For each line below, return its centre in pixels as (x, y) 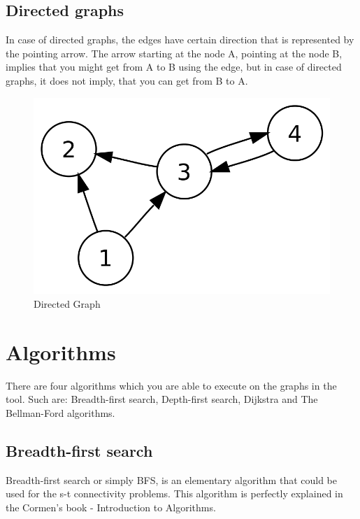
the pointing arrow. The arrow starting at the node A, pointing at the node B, (174, 53)
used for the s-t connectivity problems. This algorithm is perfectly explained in (174, 493)
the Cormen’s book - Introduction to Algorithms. (111, 507)
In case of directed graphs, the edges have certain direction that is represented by (180, 40)
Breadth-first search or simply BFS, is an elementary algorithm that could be (172, 479)
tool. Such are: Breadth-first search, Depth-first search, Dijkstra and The (162, 399)
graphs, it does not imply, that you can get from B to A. (127, 80)
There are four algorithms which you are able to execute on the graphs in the (171, 385)
